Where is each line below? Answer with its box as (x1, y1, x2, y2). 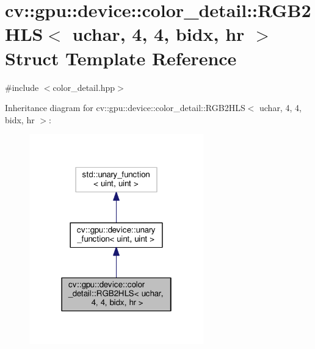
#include (5, 81, 39, 93)
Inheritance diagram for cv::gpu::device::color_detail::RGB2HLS (5, 101, 245, 114)
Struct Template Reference (5, 45, 237, 70)
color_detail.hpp (52, 81, 115, 93)
